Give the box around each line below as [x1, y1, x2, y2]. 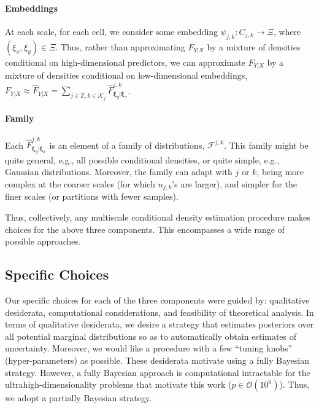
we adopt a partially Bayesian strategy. [5, 391, 152, 404]
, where [273, 25, 301, 37]
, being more [256, 165, 304, 178]
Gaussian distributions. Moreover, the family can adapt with [5, 165, 233, 178]
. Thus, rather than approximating [55, 40, 185, 53]
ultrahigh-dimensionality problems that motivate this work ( [5, 378, 232, 391]
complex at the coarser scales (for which [5, 177, 155, 190]
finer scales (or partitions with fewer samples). [5, 190, 179, 203]
